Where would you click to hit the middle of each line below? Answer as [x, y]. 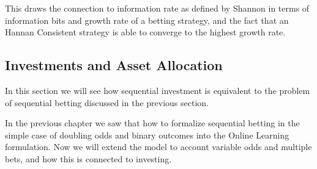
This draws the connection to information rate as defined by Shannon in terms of [157, 8]
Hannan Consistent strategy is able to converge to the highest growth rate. [145, 32]
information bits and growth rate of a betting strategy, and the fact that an [147, 20]
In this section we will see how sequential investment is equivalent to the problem [158, 90]
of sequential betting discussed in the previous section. [107, 102]
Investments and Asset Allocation [114, 65]
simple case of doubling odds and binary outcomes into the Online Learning [147, 135]
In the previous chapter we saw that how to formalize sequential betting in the [152, 123]
